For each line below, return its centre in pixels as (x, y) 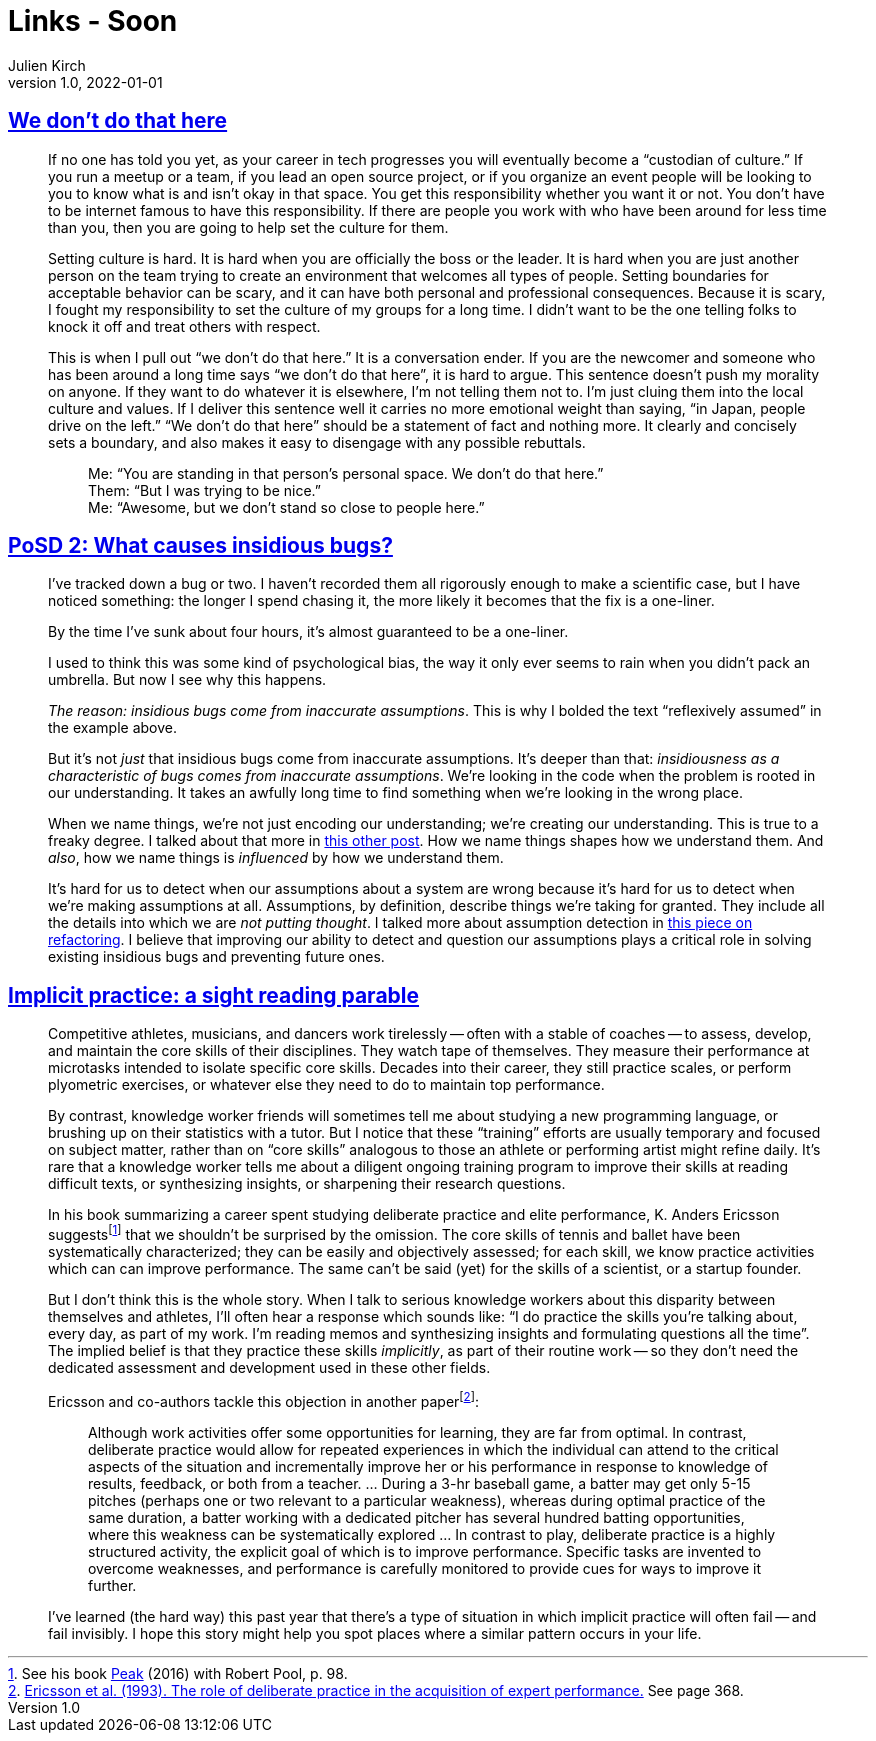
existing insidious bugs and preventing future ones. (216, 957)
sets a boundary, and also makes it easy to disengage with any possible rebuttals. (317, 442)
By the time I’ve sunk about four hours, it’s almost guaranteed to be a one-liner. (308, 632)
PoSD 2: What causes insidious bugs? (200, 546)
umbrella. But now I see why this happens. (187, 680)
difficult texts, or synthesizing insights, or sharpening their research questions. (307, 1184)
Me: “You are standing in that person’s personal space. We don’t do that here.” (346, 473)
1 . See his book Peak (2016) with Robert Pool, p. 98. (178, 1673)
